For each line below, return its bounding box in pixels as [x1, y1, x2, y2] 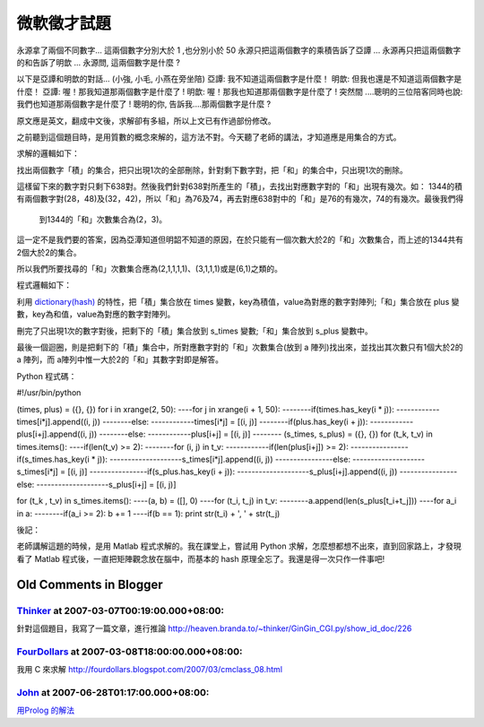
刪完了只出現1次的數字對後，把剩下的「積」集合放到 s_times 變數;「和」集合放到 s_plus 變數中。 [16, 325, 374, 336]
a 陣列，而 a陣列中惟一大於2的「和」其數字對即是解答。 [16, 354, 224, 365]
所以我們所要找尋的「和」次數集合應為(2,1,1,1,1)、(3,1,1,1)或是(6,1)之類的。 [16, 264, 282, 274]
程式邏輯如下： [16, 280, 72, 290]
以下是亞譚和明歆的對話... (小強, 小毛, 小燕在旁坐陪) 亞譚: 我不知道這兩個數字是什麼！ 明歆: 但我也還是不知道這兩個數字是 [16, 74, 462, 84]
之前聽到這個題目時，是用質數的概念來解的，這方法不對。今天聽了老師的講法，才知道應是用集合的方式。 [16, 131, 402, 143]
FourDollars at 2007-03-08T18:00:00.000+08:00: [16, 645, 243, 658]
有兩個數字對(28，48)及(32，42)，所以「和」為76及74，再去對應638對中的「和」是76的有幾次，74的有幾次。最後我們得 [16, 194, 464, 204]
